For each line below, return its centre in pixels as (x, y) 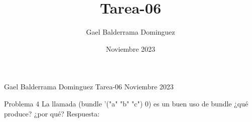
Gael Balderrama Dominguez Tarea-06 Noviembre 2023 (89, 87)
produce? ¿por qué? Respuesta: (52, 113)
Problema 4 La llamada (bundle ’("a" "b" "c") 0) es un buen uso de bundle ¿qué (126, 103)
